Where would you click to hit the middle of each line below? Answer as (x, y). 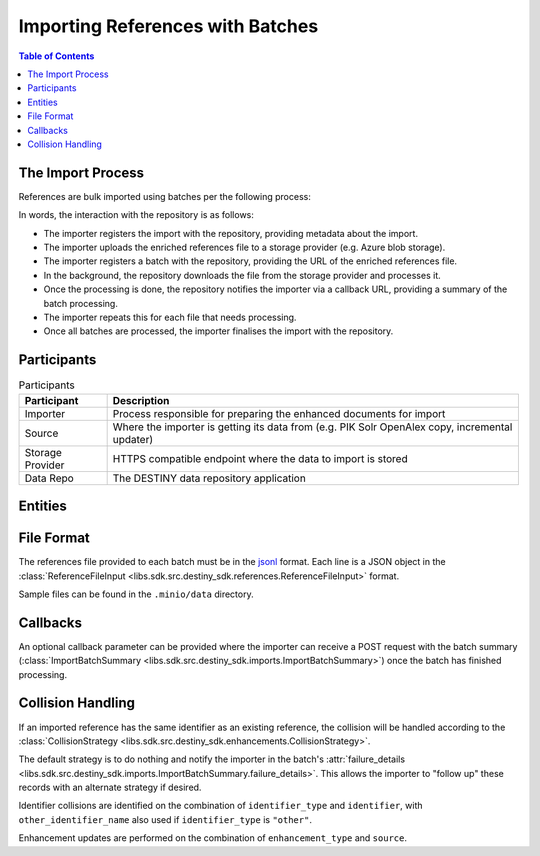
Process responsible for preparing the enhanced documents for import (279, 413)
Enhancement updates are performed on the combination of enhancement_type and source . (212, 838)
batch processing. (81, 303)
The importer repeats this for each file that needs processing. (170, 317)
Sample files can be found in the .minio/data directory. (136, 594)
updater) (133, 439)
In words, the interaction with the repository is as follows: (136, 215)
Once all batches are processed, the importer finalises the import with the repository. (218, 331)
